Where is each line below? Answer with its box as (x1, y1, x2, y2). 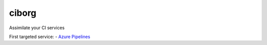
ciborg (9, 7, 37, 18)
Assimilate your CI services (9, 25, 65, 31)
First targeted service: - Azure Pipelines (9, 34, 90, 40)
